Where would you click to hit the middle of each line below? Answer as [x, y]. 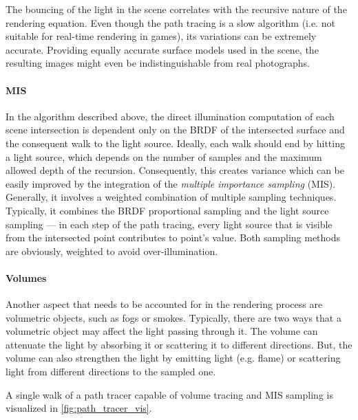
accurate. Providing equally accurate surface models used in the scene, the [162, 49]
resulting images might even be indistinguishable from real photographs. [158, 63]
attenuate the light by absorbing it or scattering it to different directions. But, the [179, 344]
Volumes [26, 277]
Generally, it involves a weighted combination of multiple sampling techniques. [171, 197]
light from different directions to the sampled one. [111, 372]
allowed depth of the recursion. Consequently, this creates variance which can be [175, 170]
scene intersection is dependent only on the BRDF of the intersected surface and [175, 130]
